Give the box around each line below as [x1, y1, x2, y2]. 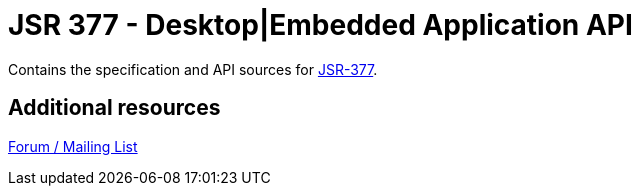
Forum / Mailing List [8, 137, 138, 155]
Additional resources [8, 95, 221, 121]
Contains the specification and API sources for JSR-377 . [8, 60, 378, 78]
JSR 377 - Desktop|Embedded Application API [8, 8, 633, 42]
